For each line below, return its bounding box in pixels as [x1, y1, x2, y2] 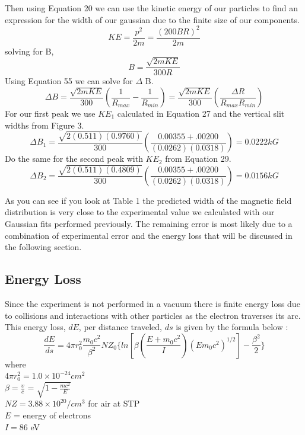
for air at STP [88, 397, 140, 410]
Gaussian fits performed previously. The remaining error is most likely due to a [5, 217, 293, 229]
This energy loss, [5, 321, 66, 333]
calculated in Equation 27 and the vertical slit [117, 107, 285, 120]
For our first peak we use [5, 107, 96, 120]
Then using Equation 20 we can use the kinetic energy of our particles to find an [5, 2, 298, 14]
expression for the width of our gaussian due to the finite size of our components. [5, 13, 300, 25]
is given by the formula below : [176, 321, 288, 333]
